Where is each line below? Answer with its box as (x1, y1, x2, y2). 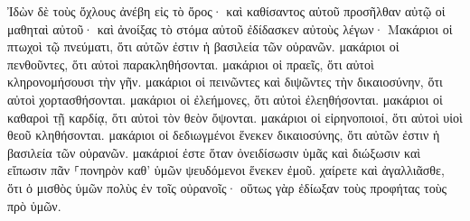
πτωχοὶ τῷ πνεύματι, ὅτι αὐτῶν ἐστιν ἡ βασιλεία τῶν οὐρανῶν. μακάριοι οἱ (7, 37, 399, 56)
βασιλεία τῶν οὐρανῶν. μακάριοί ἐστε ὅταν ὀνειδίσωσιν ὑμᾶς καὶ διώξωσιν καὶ (7, 143, 421, 161)
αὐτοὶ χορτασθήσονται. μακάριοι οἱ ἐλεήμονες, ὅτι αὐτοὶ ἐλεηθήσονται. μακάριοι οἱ (7, 89, 443, 108)
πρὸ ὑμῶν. (7, 196, 61, 215)
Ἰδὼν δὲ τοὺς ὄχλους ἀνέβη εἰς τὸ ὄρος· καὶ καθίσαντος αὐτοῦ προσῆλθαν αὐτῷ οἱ (7, 2, 446, 20)
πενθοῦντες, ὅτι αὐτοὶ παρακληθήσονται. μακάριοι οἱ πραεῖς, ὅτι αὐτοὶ (7, 54, 374, 73)
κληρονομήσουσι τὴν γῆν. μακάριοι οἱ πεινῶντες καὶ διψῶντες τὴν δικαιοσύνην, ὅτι (7, 72, 443, 91)
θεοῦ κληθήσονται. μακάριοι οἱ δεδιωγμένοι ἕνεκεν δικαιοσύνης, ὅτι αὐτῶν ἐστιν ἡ (7, 125, 440, 144)
